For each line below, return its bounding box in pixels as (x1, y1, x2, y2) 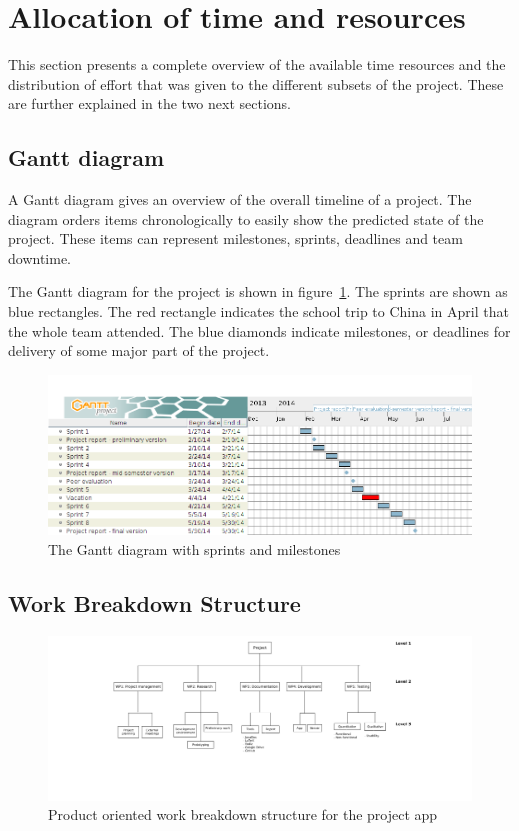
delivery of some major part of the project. (8, 340, 270, 361)
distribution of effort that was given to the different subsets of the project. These (8, 73, 504, 94)
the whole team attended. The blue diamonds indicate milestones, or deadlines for (8, 320, 511, 341)
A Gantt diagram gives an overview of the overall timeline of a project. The (8, 189, 472, 210)
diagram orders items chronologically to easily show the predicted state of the (8, 208, 484, 229)
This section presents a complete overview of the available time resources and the (8, 54, 506, 75)
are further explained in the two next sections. (8, 93, 291, 114)
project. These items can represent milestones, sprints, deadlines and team (8, 228, 463, 249)
